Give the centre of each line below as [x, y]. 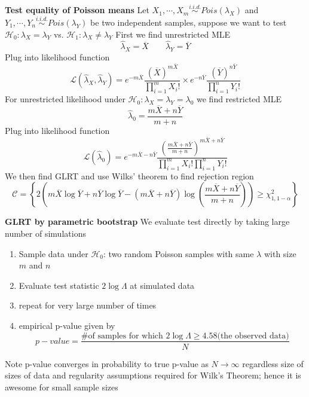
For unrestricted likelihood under [65, 99]
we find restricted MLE [239, 99]
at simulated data [162, 285]
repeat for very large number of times [88, 305]
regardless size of [273, 363]
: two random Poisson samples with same [179, 253]
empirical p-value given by [67, 325]
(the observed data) [253, 336]
